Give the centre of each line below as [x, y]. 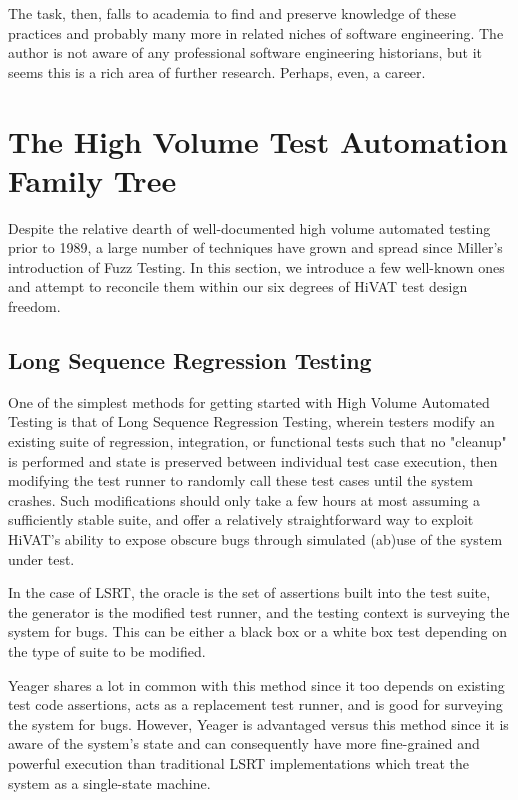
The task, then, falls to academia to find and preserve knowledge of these [232, 13]
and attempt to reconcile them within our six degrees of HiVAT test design [238, 286]
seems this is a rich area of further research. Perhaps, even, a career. [217, 71]
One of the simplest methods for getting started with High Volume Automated [249, 401]
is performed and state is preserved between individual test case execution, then [253, 460]
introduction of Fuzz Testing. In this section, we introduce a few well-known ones [256, 266]
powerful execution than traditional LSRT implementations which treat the [239, 762]
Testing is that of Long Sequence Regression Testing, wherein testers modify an [251, 421]
